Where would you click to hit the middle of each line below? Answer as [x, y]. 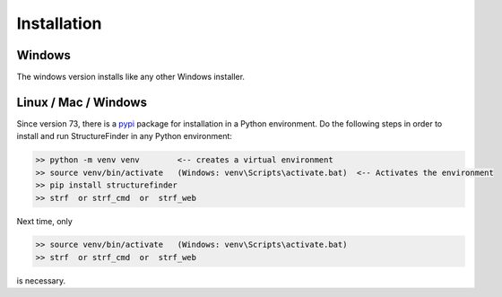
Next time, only [45, 221]
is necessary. [41, 280]
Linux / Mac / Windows [82, 102]
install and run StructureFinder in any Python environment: [125, 136]
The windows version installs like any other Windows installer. [131, 77]
